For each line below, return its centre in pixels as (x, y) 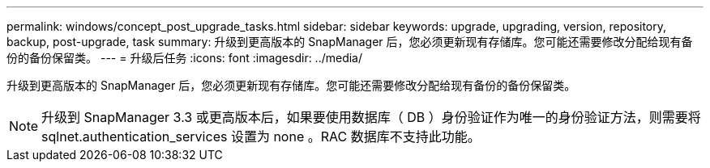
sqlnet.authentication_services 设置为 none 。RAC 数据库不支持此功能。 (261, 136)
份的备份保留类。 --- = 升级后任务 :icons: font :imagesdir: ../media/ (185, 58)
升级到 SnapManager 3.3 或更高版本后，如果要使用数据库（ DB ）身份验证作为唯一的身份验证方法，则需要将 (371, 117)
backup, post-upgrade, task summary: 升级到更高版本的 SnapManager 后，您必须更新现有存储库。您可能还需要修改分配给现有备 (350, 42)
